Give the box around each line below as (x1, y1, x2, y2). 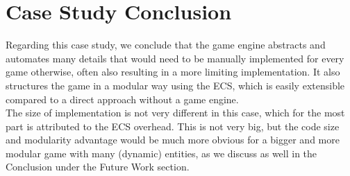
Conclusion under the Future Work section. (6, 159, 190, 174)
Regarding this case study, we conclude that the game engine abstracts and (6, 37, 326, 52)
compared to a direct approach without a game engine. (6, 91, 239, 106)
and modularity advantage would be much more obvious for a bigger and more (6, 132, 340, 147)
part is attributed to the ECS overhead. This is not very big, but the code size (6, 118, 340, 133)
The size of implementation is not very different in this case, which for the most (6, 105, 345, 120)
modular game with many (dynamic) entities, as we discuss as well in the (6, 146, 317, 160)
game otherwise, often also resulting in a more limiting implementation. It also (6, 64, 340, 79)
